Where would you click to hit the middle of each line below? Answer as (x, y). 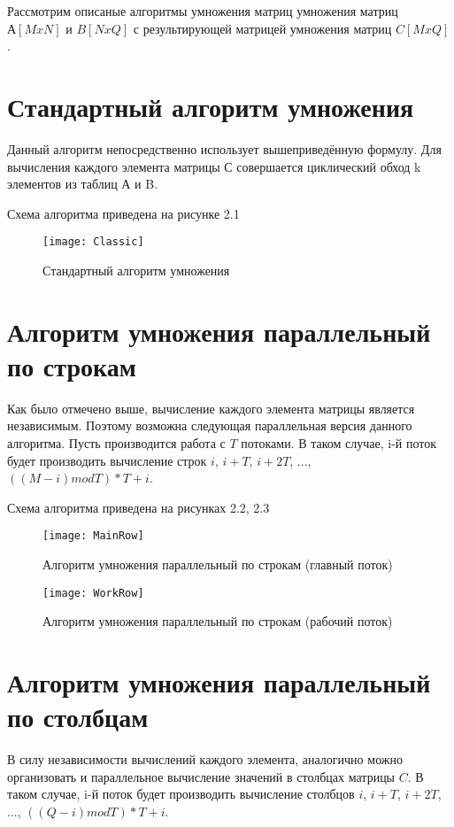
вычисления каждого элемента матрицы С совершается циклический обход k (214, 166)
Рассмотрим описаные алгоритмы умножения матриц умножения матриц (203, 11)
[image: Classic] (93, 242)
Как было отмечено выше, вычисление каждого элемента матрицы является (211, 408)
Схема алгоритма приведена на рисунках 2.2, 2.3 (139, 507)
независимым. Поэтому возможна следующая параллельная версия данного (210, 425)
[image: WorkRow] (93, 593)
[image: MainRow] (93, 536)
